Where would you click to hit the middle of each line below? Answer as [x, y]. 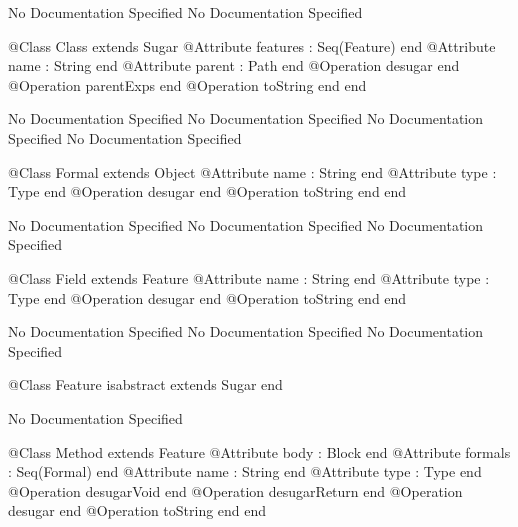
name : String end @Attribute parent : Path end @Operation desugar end [234, 65]
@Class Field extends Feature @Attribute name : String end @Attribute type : [249, 277]
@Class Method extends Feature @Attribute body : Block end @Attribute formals [259, 451]
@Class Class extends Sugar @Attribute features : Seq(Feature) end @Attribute [252, 45]
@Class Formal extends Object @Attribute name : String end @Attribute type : [252, 171]
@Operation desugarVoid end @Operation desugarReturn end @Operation [235, 490]
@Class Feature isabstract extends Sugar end [145, 384]
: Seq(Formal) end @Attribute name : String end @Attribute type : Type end [245, 471]
